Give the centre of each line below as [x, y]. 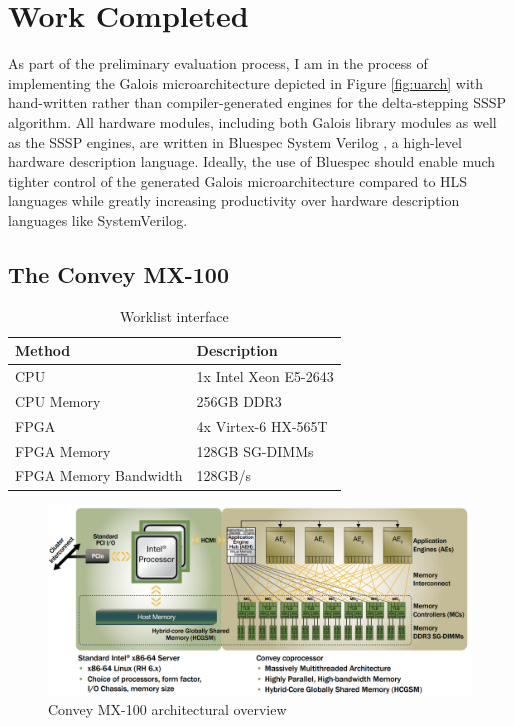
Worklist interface [174, 315]
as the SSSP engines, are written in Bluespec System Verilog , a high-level [235, 141]
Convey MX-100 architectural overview [167, 709]
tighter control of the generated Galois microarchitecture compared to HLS [238, 180]
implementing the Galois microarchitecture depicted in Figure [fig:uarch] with [246, 82]
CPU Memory [58, 400]
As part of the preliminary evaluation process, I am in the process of [218, 63]
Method [43, 350]
